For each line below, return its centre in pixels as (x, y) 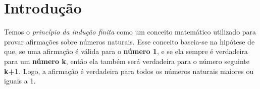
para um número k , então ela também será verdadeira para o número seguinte (127, 61)
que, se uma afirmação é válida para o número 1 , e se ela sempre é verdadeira (126, 51)
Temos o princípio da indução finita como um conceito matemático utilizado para (130, 32)
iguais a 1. (20, 81)
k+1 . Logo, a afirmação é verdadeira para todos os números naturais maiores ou (129, 71)
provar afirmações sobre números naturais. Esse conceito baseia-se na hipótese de (129, 41)
